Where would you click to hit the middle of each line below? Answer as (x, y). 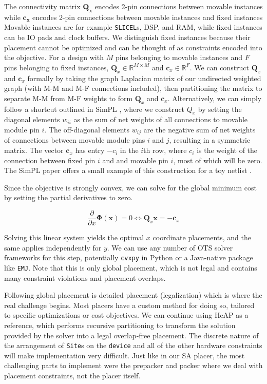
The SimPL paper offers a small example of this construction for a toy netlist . (128, 170)
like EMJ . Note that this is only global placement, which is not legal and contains (131, 267)
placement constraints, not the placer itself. (72, 375)
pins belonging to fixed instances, (56, 67)
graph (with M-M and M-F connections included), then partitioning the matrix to (133, 88)
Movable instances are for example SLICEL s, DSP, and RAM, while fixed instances (133, 27)
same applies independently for (53, 247)
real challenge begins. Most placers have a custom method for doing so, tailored (129, 305)
